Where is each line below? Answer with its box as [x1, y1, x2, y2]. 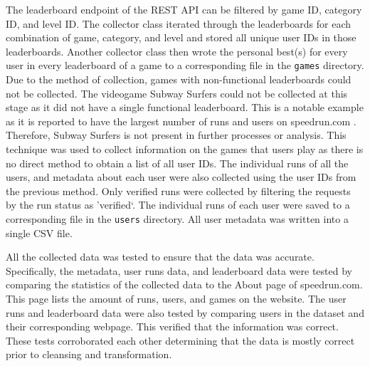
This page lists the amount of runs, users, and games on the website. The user [6, 291, 347, 305]
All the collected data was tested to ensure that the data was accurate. [6, 249, 314, 264]
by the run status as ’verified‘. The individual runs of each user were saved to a [6, 197, 350, 212]
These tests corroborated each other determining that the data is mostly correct [6, 333, 355, 347]
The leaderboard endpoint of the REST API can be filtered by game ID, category [6, 2, 362, 16]
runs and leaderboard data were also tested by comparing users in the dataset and [6, 305, 364, 320]
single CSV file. [6, 225, 73, 240]
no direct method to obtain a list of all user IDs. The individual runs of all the [6, 155, 349, 170]
